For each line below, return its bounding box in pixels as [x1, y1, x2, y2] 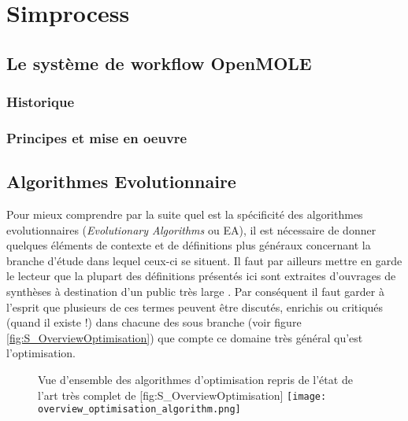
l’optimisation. [6, 345, 76, 361]
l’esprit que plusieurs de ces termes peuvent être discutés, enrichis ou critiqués [6, 298, 384, 315]
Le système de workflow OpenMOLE [6, 50, 312, 75]
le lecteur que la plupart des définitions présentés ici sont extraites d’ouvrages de [6, 268, 396, 284]
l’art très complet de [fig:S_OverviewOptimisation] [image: [38, 386, 327, 403]
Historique [6, 92, 75, 112]
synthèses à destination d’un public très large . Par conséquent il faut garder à [6, 283, 384, 300]
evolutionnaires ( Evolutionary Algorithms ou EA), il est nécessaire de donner [6, 221, 376, 238]
